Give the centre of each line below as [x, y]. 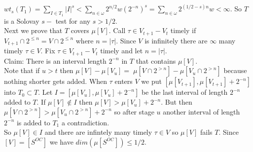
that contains [156, 60]
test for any [73, 20]
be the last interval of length [184, 92]
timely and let [122, 51]
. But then [177, 102]
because [235, 70]
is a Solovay [22, 20]
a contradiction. [85, 122]
